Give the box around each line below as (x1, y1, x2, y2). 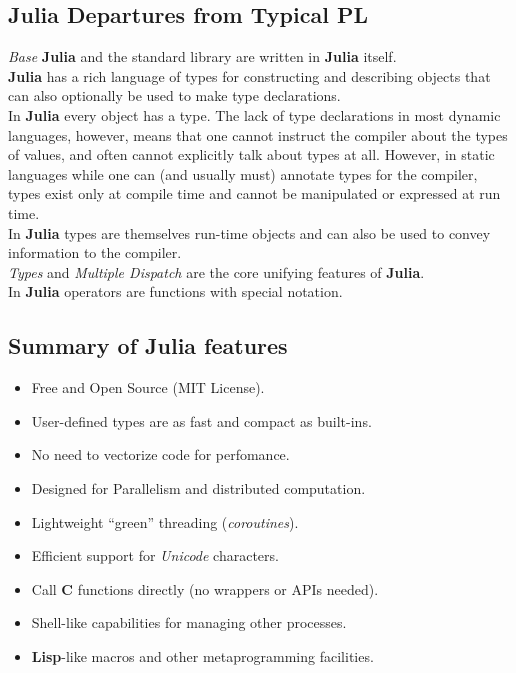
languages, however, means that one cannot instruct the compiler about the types (8, 124, 508, 145)
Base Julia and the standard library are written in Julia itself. (8, 46, 397, 67)
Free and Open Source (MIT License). (31, 377, 265, 398)
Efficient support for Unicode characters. (31, 545, 279, 566)
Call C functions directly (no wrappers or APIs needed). (31, 578, 379, 599)
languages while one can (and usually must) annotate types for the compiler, (8, 163, 478, 184)
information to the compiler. (8, 242, 182, 263)
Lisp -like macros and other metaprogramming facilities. (31, 645, 374, 666)
